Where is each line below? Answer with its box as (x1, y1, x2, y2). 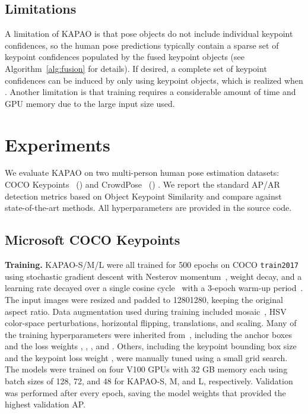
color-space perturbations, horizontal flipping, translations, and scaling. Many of (5, 317, 297, 329)
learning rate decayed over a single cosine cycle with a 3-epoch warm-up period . (5, 282, 303, 294)
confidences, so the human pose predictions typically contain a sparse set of (5, 39, 279, 51)
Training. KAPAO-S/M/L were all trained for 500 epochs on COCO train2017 (5, 258, 299, 271)
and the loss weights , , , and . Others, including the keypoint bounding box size (5, 340, 297, 352)
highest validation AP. (5, 398, 86, 410)
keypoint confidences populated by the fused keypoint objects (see (5, 50, 245, 63)
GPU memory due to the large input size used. (5, 97, 175, 109)
